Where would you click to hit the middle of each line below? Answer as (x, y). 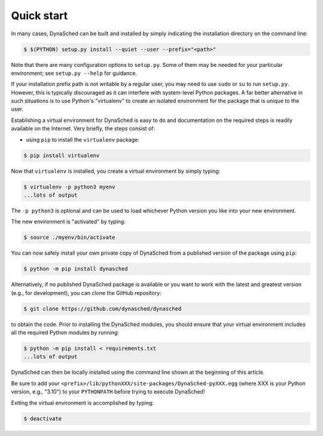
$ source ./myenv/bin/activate (70, 237)
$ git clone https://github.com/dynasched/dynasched (103, 309)
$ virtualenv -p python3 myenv (70, 187)
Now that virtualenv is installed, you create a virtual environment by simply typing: (116, 171)
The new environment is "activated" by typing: (68, 222)
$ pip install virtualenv (62, 155)
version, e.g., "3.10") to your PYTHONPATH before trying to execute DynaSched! (108, 392)
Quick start (39, 16)
